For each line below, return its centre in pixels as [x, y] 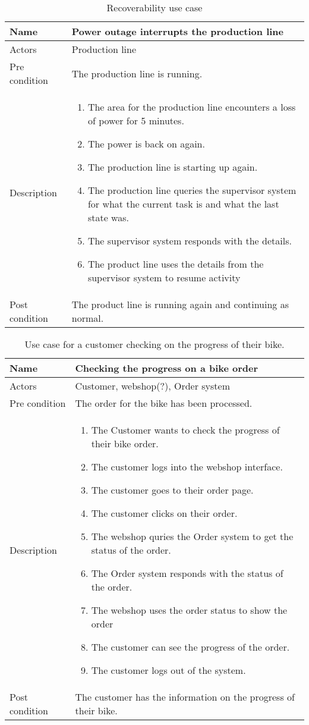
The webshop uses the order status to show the [189, 610]
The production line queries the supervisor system [192, 190]
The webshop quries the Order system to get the [192, 536]
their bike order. [125, 443]
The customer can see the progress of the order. [190, 647]
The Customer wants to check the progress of [185, 430]
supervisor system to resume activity [164, 277]
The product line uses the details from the [176, 264]
